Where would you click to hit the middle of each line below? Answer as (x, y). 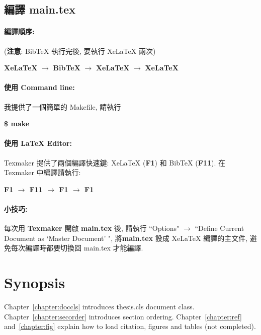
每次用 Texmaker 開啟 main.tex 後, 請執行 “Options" (92, 228)
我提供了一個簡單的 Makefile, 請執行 (63, 106)
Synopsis (35, 282)
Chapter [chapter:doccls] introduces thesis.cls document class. (99, 307)
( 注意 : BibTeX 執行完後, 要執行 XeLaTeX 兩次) (80, 51)
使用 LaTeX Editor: (38, 143)
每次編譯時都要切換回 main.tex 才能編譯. (77, 248)
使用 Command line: (39, 87)
